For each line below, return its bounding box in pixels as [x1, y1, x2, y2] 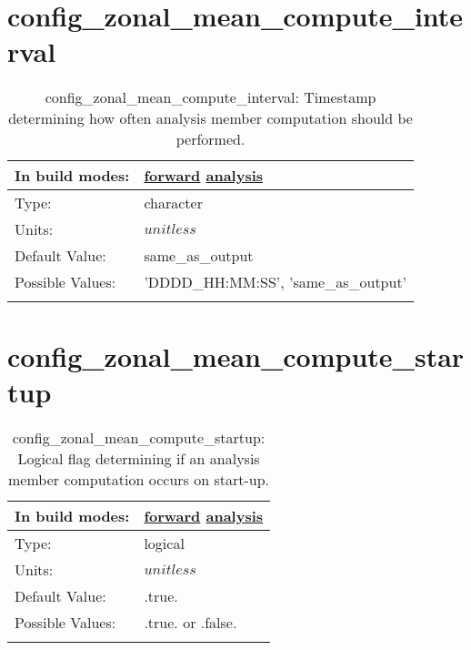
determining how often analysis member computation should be [8, 107, 413, 129]
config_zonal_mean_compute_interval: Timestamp [45, 86, 376, 108]
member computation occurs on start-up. [8, 468, 270, 490]
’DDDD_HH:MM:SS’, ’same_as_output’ [144, 271, 407, 293]
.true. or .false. [144, 611, 237, 633]
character [144, 192, 203, 214]
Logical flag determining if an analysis [17, 447, 260, 469]
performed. [175, 128, 246, 150]
